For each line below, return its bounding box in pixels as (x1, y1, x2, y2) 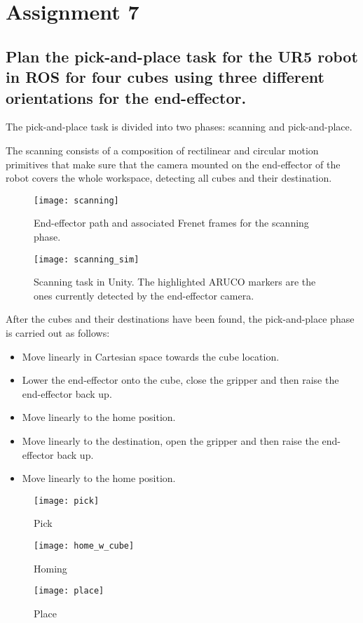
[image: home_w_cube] (34, 541, 135, 551)
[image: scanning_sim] (34, 254, 139, 264)
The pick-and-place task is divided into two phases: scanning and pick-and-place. (6, 119, 352, 134)
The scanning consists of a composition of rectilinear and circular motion (6, 142, 319, 157)
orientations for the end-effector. (6, 86, 247, 108)
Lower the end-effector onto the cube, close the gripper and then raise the (22, 373, 339, 387)
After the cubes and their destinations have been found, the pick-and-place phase (6, 311, 355, 326)
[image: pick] (34, 495, 100, 506)
